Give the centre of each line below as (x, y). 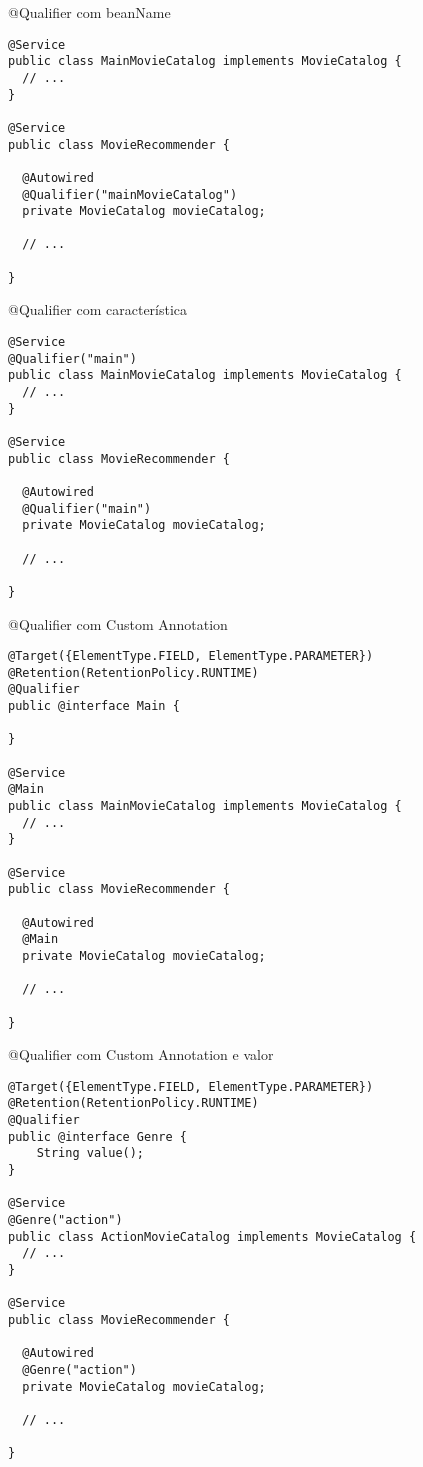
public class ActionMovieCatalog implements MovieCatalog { (212, 1236)
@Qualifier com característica (98, 309)
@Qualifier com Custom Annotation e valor (141, 1054)
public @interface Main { (94, 706)
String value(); (90, 1153)
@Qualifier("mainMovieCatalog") (130, 194)
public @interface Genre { (97, 1136)
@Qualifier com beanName (89, 12)
